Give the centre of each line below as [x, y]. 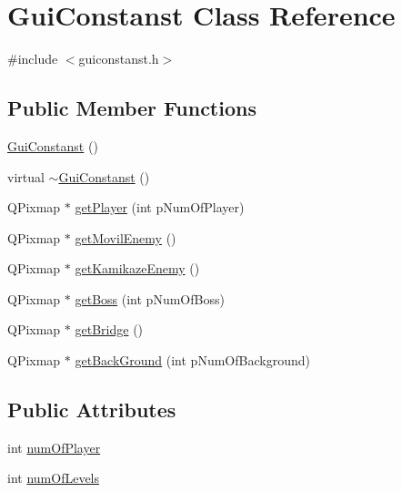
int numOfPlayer [54, 447]
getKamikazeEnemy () [137, 268]
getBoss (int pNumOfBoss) [150, 298]
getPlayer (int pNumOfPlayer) [160, 207]
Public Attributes [92, 410]
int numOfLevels [54, 478]
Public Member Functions [132, 108]
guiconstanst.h [119, 59]
